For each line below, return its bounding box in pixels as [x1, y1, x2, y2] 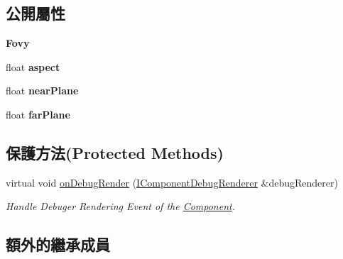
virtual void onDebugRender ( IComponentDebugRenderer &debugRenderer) [6, 175, 338, 189]
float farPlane [6, 106, 70, 121]
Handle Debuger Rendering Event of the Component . [6, 199, 236, 214]
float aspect [6, 59, 60, 74]
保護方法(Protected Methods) [6, 141, 224, 163]
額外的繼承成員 [6, 233, 110, 255]
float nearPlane [6, 83, 79, 98]
